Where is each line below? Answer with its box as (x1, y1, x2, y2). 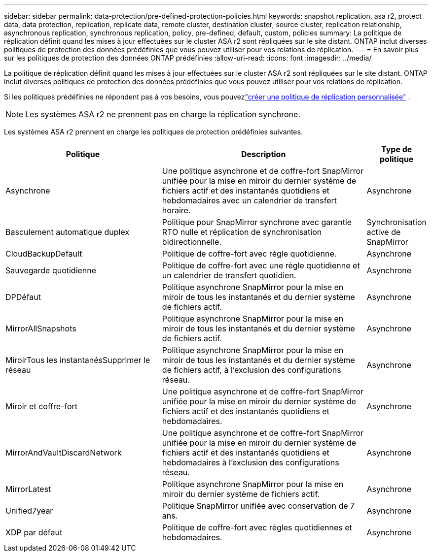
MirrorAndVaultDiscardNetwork (5, 448, 122, 458)
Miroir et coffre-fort (5, 401, 78, 411)
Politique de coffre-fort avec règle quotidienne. (162, 249, 337, 259)
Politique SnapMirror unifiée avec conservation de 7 (162, 501, 355, 511)
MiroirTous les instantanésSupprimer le (5, 355, 150, 365)
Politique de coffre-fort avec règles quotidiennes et (162, 523, 352, 532)
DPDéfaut (5, 292, 41, 302)
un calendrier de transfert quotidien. (162, 270, 296, 280)
